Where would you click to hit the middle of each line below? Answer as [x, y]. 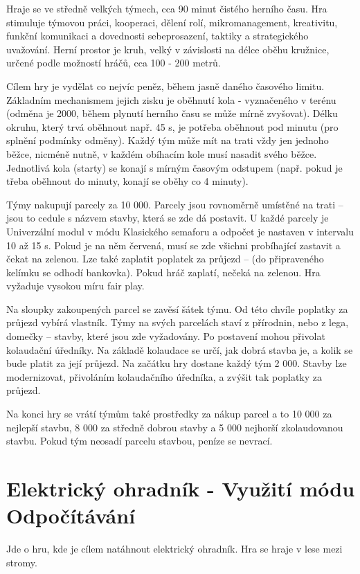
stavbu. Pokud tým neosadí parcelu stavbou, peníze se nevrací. [139, 441]
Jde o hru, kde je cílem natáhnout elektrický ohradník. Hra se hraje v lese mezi [174, 549]
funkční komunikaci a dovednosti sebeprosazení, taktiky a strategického [157, 36]
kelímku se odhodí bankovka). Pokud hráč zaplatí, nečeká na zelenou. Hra [163, 272]
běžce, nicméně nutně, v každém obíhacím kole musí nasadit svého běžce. [162, 153]
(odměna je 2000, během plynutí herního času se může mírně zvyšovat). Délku [172, 113]
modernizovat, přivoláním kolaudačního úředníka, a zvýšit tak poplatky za [164, 376]
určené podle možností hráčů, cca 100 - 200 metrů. [114, 63]
